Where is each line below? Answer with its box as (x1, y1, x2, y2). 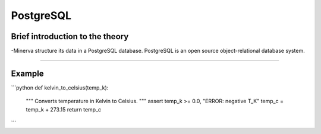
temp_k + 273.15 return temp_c (26, 106, 102, 113)
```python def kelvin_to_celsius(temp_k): (11, 84, 109, 91)
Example (11, 68, 44, 78)
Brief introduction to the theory (11, 31, 129, 42)
